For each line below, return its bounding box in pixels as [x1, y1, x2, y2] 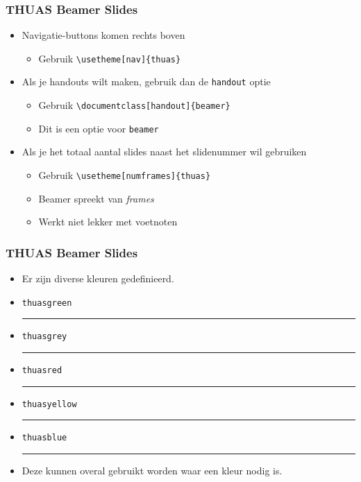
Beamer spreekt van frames [38, 191, 154, 205]
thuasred [22, 365, 62, 375]
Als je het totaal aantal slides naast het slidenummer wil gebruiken [22, 144, 307, 159]
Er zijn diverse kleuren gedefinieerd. [22, 271, 174, 286]
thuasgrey [22, 332, 67, 342]
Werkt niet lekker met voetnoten [38, 214, 178, 229]
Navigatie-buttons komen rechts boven [22, 28, 185, 42]
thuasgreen [22, 298, 72, 308]
